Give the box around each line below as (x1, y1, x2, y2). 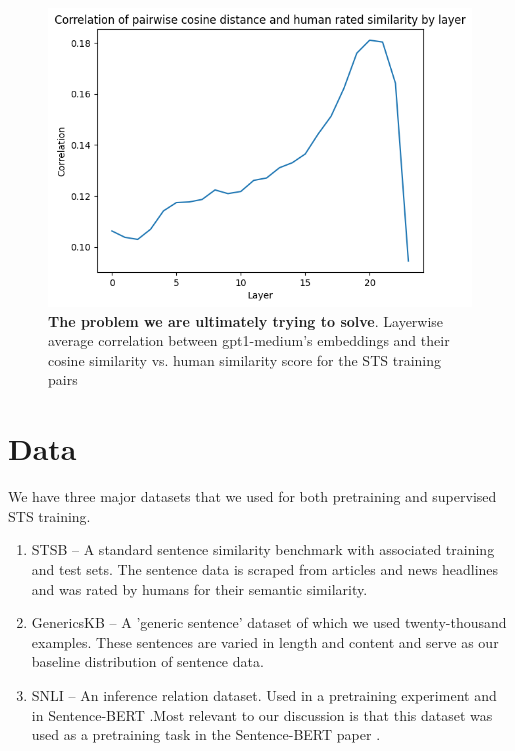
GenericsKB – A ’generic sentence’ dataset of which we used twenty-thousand (31, 612, 507, 633)
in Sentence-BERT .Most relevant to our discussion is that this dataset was (31, 704, 493, 725)
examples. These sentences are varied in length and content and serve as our (31, 631, 499, 652)
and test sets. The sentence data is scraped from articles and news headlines (31, 558, 499, 579)
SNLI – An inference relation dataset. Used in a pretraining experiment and (31, 684, 497, 705)
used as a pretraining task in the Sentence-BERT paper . (31, 724, 381, 745)
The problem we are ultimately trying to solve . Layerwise (48, 310, 444, 331)
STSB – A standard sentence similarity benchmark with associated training (31, 539, 495, 560)
